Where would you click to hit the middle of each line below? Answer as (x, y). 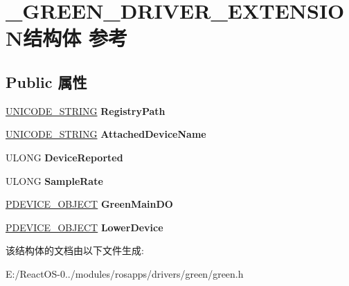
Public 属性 (46, 81)
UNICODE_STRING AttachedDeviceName (106, 134)
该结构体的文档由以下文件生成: (75, 250)
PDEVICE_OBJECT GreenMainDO (89, 204)
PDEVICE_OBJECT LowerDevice (84, 227)
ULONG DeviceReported (64, 157)
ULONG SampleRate (54, 180)
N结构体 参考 (66, 38)
